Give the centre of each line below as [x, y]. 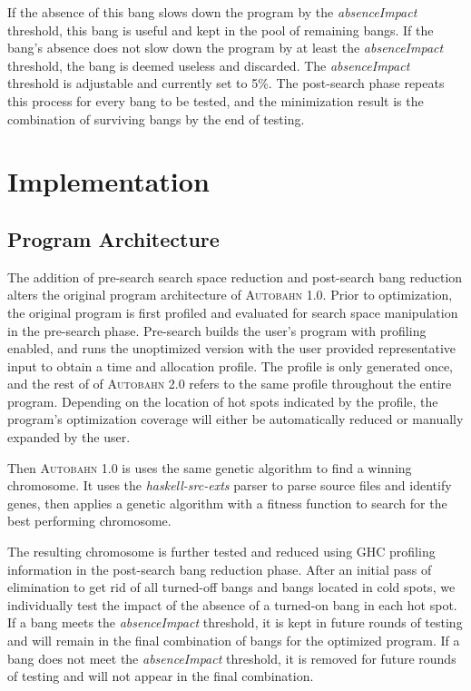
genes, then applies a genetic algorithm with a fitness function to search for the [227, 503]
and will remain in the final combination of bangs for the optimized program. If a [234, 641]
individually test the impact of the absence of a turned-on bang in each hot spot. [232, 604]
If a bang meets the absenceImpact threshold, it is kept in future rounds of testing [235, 622]
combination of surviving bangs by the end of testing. [156, 118]
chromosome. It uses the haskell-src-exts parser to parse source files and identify [230, 485]
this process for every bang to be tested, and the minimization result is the [216, 100]
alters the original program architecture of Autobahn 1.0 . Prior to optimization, [230, 295]
